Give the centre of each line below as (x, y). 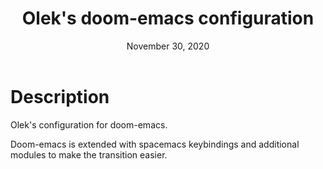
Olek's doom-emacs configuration (168, 18)
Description (60, 96)
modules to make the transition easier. (89, 154)
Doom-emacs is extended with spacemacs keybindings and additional (155, 144)
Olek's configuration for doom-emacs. (89, 124)
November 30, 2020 (168, 46)
